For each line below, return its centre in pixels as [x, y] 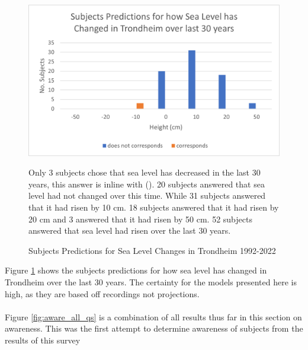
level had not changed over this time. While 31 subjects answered [147, 195]
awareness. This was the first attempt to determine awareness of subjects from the [154, 328]
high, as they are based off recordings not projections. [102, 293]
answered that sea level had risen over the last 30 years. [130, 230]
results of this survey [43, 340]
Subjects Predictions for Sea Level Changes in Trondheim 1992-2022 [152, 250]
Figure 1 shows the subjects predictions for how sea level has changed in [136, 270]
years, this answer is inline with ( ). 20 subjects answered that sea [147, 184]
